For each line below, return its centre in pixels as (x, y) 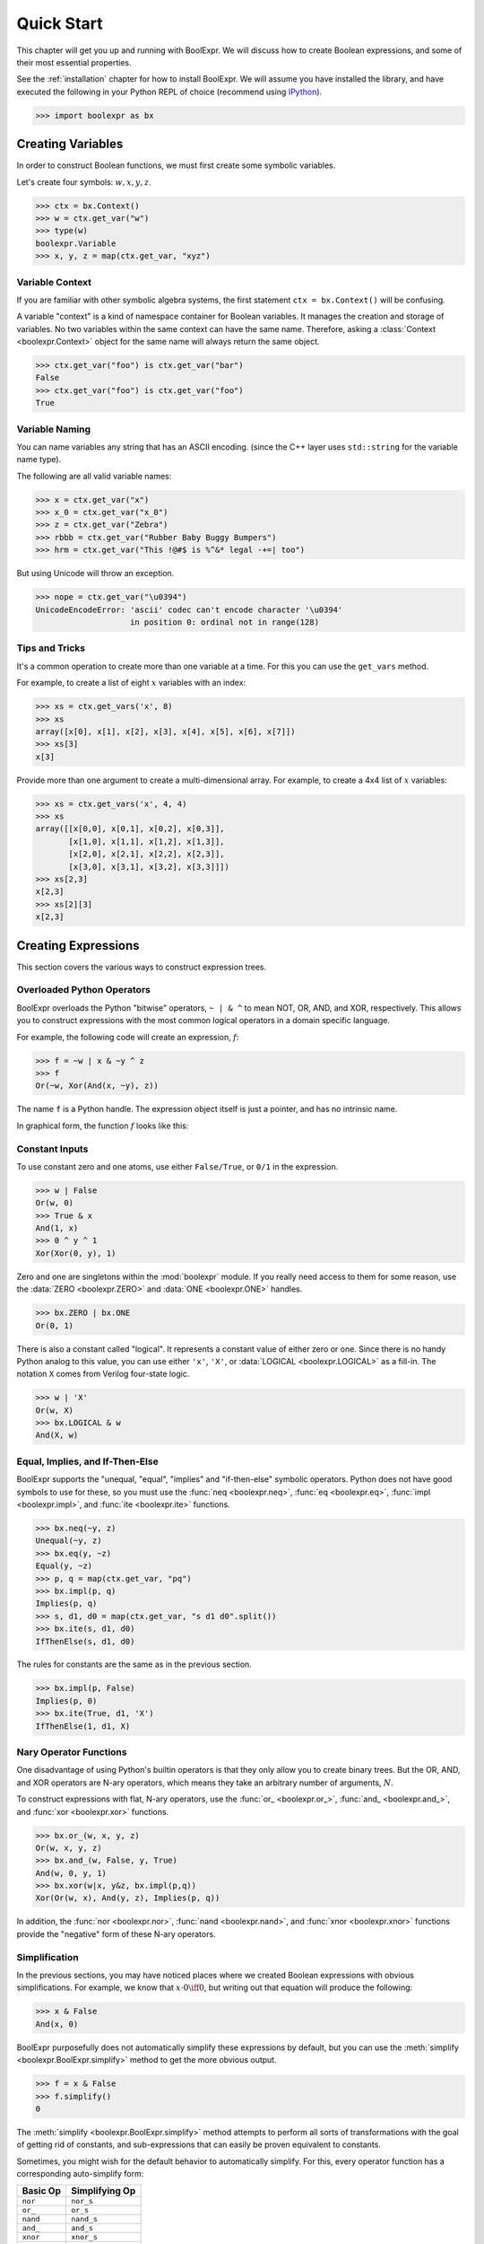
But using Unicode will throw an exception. (95, 574)
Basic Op (42, 2191)
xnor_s (84, 2237)
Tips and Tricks (51, 648)
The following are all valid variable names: (94, 476)
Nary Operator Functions (72, 1752)
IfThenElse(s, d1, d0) (85, 1641)
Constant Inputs (52, 1149)
